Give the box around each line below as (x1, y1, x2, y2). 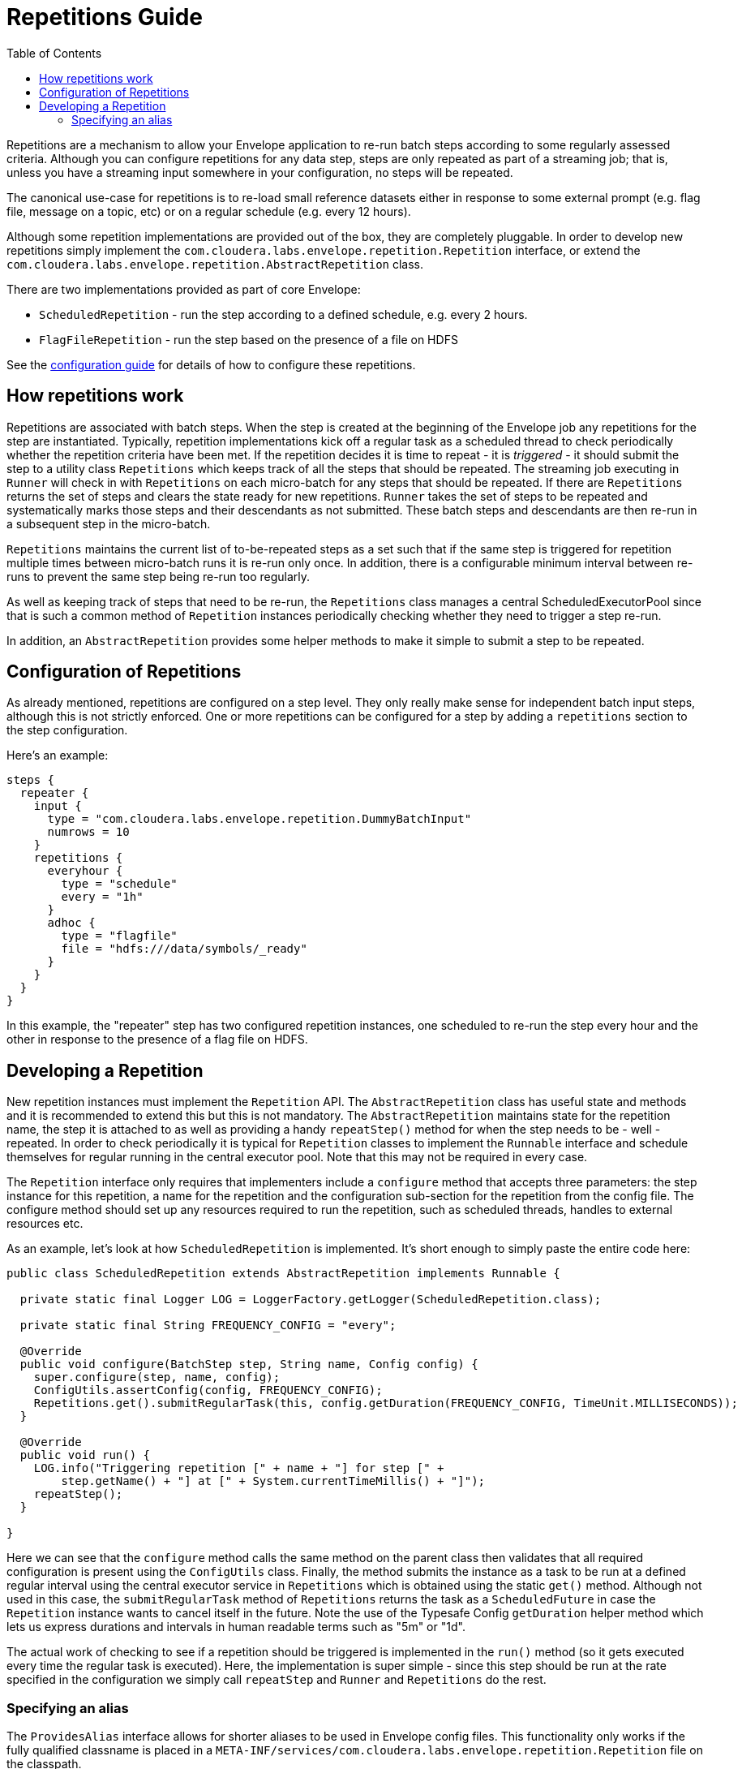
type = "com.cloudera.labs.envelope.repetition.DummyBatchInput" (47, 812, 472, 826)
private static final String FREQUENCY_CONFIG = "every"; (19, 1319, 397, 1332)
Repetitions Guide (6, 3, 204, 31)
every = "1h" (61, 890, 144, 904)
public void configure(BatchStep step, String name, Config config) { (19, 1358, 478, 1371)
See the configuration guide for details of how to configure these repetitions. (6, 357, 416, 372)
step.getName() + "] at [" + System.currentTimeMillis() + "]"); (61, 1474, 486, 1488)
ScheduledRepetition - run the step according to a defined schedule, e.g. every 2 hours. (39, 307, 528, 321)
